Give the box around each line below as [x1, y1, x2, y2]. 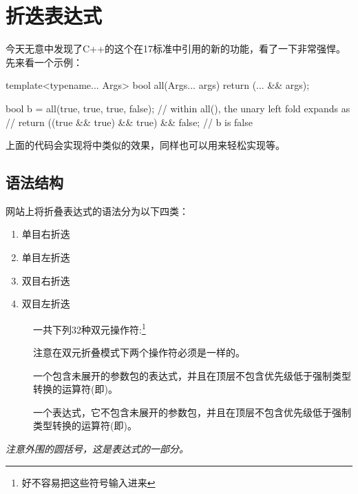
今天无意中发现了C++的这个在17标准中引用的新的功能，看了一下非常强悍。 [6, 41, 346, 56]
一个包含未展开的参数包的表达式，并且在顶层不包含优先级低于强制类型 [33, 368, 351, 382]
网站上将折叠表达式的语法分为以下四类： [6, 203, 189, 218]
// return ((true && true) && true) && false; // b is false [6, 114, 253, 129]
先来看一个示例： [6, 54, 83, 69]
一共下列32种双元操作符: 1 [33, 320, 146, 336]
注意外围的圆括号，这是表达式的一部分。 [6, 442, 189, 456]
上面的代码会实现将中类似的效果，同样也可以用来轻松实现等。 [6, 138, 285, 152]
